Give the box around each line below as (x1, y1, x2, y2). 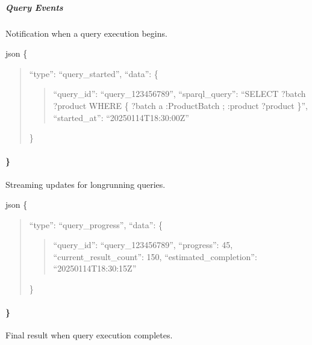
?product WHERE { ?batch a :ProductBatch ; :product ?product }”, (53, 99, 308, 111)
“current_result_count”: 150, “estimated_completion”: (53, 250, 257, 263)
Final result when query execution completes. (5, 329, 173, 341)
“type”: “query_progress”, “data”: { (29, 218, 163, 231)
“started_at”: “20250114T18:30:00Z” (53, 111, 189, 123)
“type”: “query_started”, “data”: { (29, 67, 158, 79)
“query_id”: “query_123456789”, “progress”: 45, (53, 238, 233, 251)
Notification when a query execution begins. (5, 26, 167, 39)
